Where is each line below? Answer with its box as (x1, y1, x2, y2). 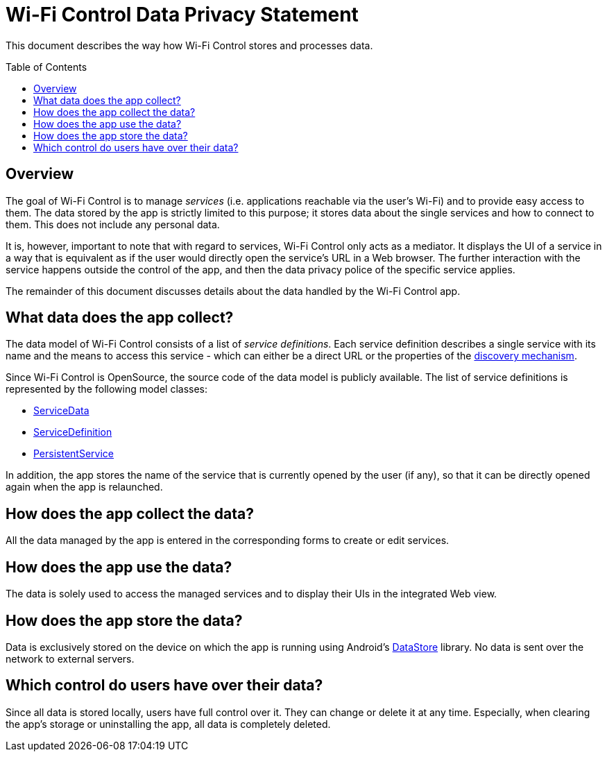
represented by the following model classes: (6, 383, 208, 395)
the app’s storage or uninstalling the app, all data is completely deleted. (6, 717, 331, 730)
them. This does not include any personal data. (6, 218, 220, 230)
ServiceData (33, 405, 89, 417)
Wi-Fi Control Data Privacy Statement (6, 3, 359, 26)
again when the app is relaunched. (6, 481, 163, 493)
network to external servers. (6, 652, 135, 665)
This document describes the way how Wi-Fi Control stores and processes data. (6, 39, 373, 51)
